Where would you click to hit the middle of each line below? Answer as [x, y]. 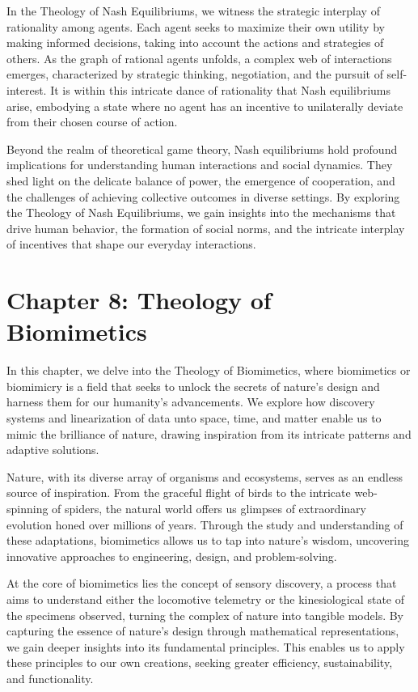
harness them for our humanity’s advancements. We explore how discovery [191, 402]
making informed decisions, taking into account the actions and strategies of [195, 42]
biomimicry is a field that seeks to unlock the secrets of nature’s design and [193, 386]
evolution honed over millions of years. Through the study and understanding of [205, 524]
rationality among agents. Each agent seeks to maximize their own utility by [196, 26]
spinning [27, 508]
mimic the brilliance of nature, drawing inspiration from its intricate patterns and [209, 433]
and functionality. [50, 678]
